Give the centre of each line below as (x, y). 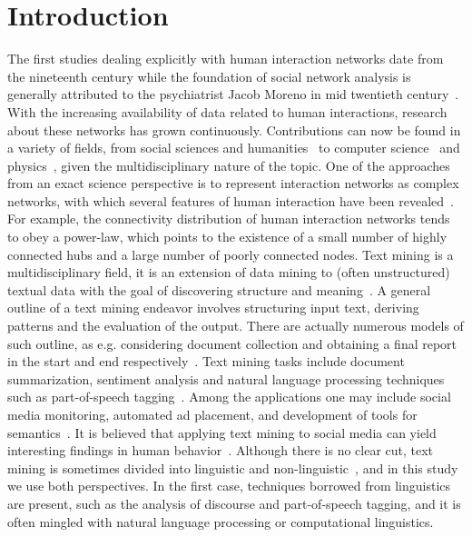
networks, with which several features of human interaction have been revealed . (231, 200)
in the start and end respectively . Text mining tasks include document (206, 361)
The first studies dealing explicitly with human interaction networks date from (226, 59)
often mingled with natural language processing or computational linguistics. (221, 521)
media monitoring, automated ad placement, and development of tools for (212, 414)
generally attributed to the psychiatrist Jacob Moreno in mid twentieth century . (233, 94)
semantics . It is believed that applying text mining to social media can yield (222, 432)
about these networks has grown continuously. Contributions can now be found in (234, 129)
